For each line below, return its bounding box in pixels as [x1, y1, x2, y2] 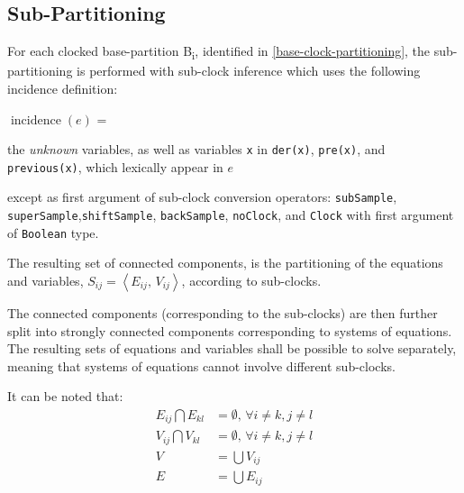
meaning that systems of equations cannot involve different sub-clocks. [7, 356, 396, 375]
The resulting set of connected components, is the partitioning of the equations [7, 253, 443, 272]
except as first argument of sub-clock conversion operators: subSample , [7, 187, 397, 206]
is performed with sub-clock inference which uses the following [77, 61, 421, 80]
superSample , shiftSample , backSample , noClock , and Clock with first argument [7, 205, 454, 224]
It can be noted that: [7, 387, 123, 406]
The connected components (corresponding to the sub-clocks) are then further [7, 303, 438, 322]
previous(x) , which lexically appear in [7, 157, 223, 176]
